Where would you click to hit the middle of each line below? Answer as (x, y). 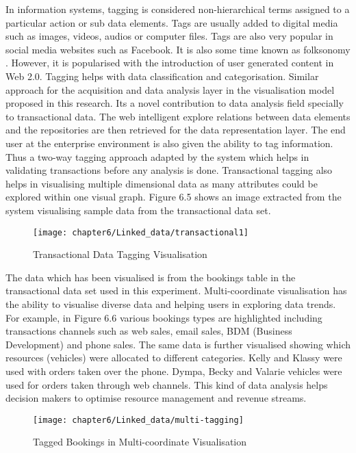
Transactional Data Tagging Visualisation (120, 254)
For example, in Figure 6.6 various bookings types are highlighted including (164, 317)
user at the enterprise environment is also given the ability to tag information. (169, 143)
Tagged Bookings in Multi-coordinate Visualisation (140, 442)
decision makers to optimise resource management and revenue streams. (156, 398)
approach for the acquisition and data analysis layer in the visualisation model (170, 89)
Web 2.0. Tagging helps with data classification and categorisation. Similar (162, 76)
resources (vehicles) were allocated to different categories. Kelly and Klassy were (174, 358)
